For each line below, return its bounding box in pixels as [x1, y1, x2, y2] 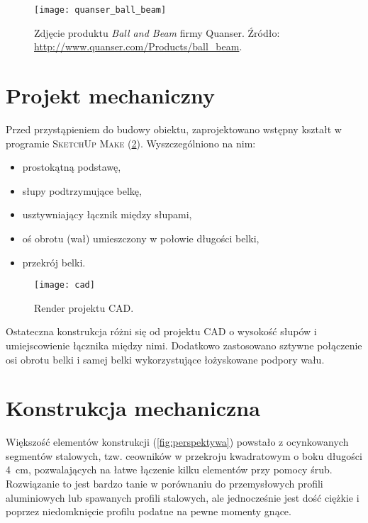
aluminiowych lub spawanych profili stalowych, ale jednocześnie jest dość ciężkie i [6, 490, 359, 505]
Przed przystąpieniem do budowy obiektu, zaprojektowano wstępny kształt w [6, 121, 342, 136]
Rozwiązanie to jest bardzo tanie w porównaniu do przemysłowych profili [6, 476, 323, 491]
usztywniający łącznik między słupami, [22, 207, 192, 222]
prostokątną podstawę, [22, 159, 121, 174]
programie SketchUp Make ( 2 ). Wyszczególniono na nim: [6, 135, 256, 150]
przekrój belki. [22, 254, 86, 269]
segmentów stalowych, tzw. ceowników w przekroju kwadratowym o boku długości [6, 448, 362, 463]
